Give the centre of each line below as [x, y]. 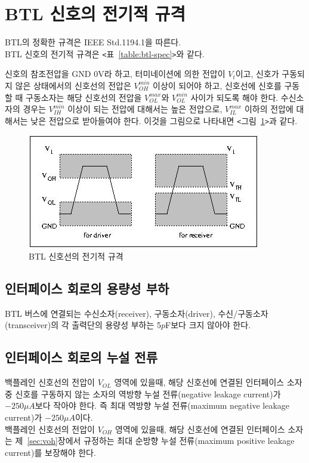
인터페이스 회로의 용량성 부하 [87, 288]
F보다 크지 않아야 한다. [208, 325]
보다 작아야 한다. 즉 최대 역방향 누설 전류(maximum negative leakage [162, 405]
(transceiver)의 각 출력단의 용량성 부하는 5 [83, 325]
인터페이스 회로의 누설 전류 [81, 357]
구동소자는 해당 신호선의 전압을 [84, 97]
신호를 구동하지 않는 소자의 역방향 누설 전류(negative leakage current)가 [148, 393]
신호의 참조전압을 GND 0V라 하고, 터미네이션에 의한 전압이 [115, 74]
